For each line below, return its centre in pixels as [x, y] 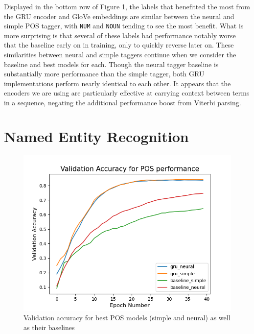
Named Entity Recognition [96, 136]
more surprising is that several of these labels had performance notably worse [120, 35]
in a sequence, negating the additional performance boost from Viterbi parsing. [123, 102]
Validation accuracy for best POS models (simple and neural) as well [127, 318]
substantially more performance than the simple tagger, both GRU [104, 74]
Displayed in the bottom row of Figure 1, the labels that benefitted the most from [127, 6]
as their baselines [49, 327]
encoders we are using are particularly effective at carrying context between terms [127, 93]
